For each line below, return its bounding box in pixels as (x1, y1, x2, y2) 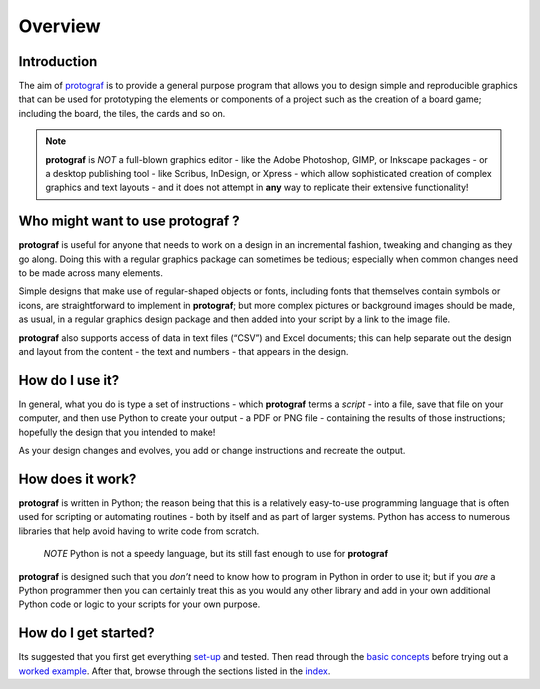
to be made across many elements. (18, 267, 164, 279)
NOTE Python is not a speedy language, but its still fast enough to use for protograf (43, 548, 389, 560)
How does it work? (18, 470, 137, 487)
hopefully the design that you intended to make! (18, 426, 216, 438)
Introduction (18, 53, 98, 70)
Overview (18, 15, 101, 37)
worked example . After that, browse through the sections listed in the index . (18, 665, 331, 677)
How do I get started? (18, 625, 155, 642)
